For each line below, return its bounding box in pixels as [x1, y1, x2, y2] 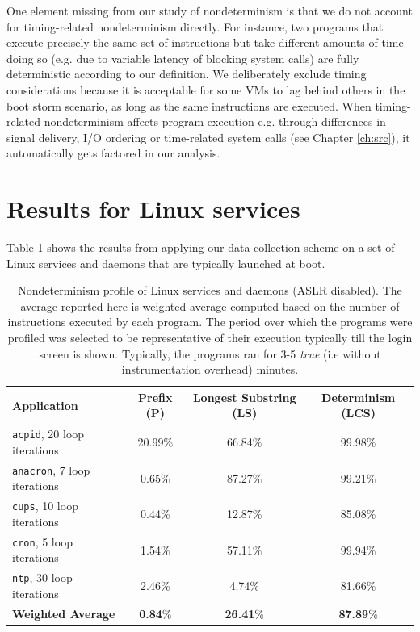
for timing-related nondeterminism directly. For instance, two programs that [6, 18, 384, 35]
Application [12, 396, 78, 413]
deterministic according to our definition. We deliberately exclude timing [6, 65, 367, 82]
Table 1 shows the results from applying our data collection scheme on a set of [6, 239, 395, 256]
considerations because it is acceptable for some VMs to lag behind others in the [6, 81, 405, 98]
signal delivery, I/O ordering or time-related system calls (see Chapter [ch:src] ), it [6, 128, 410, 145]
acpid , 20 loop [12, 425, 85, 442]
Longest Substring [192, 388, 296, 405]
